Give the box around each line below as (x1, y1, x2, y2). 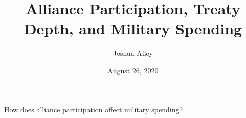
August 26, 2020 (107, 65, 159, 75)
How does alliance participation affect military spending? (4, 104, 183, 114)
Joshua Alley (113, 48, 153, 58)
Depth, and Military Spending (24, 18, 242, 39)
